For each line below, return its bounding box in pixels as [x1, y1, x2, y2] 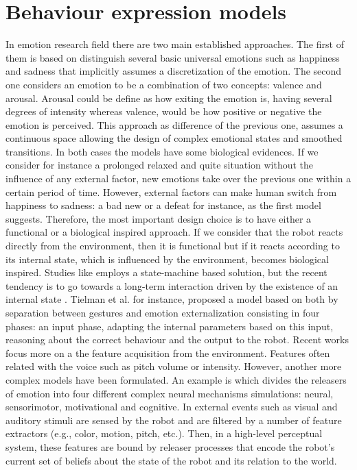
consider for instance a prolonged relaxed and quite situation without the [5, 158, 314, 172]
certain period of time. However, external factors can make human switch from [5, 184, 337, 199]
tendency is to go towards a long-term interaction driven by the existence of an [5, 278, 338, 293]
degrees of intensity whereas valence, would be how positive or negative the [5, 104, 322, 119]
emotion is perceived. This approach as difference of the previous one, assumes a [5, 117, 343, 132]
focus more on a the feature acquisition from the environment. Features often [5, 345, 330, 360]
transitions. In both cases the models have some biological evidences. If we [5, 144, 319, 158]
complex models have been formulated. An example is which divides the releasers [5, 372, 347, 386]
